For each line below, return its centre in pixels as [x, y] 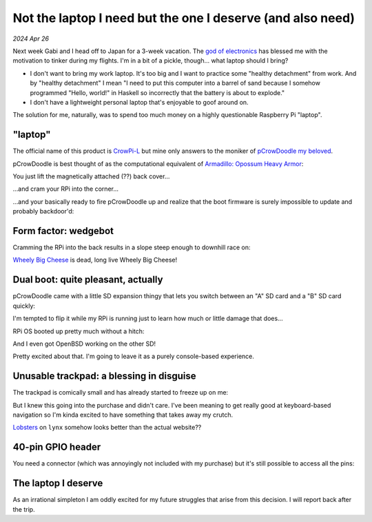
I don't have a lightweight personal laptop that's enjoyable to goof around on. [139, 102]
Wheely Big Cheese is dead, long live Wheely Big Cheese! [95, 260]
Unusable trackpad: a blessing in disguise [104, 376]
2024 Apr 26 [31, 39]
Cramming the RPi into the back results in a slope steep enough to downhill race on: [132, 247]
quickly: [24, 306]
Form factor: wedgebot [63, 231]
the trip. [24, 509]
